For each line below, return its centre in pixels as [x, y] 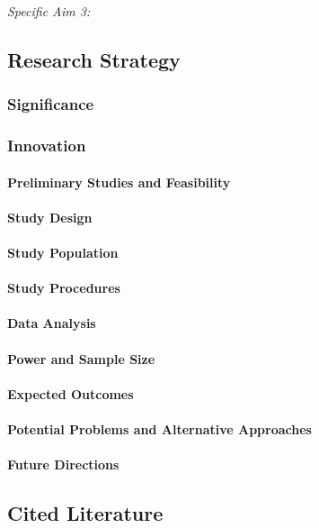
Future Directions [63, 464]
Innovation [47, 146]
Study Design [50, 217]
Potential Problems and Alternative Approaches [159, 428]
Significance [51, 104]
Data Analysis [52, 323]
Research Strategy [94, 59]
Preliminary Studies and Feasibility [119, 182]
